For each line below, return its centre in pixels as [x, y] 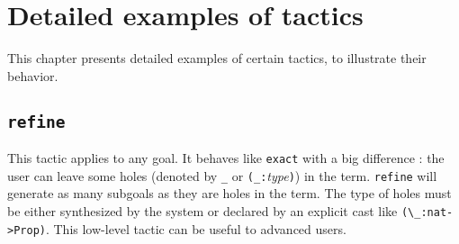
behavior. [33, 75]
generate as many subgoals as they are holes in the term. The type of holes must [229, 193]
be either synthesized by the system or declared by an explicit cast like [202, 211]
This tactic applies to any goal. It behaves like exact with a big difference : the [226, 158]
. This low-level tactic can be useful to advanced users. [196, 228]
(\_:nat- [427, 212]
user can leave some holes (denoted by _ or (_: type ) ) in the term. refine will [222, 175]
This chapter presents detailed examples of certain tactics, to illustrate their [217, 58]
